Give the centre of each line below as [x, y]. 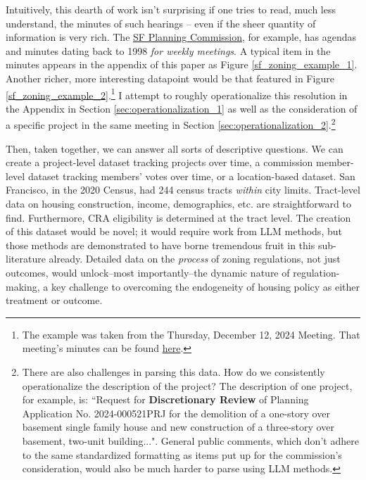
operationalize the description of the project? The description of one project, [187, 385]
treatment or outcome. [54, 300]
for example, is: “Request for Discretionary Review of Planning [165, 399]
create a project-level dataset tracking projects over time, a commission [159, 162]
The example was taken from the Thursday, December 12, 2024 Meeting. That [191, 334]
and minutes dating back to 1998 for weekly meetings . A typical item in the [168, 50]
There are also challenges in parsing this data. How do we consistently [173, 371]
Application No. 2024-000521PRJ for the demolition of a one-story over [176, 413]
